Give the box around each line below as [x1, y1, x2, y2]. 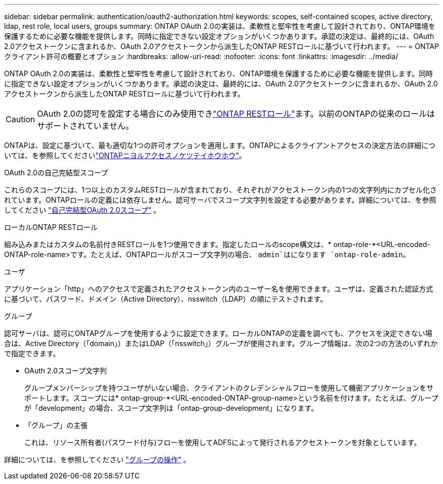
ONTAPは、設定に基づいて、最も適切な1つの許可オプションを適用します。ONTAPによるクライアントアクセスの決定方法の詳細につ [4, 141, 435, 150]
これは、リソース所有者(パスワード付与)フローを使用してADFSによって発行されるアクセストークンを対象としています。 [24, 438, 421, 447]
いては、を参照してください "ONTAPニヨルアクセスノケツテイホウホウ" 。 [4, 151, 246, 160]
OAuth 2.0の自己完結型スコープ [4, 168, 108, 177]
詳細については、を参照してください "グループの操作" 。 [4, 455, 191, 464]
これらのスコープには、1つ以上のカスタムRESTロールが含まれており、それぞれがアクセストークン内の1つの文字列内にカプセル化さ [4, 185, 437, 194]
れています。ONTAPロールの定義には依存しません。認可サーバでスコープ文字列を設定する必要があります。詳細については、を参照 [4, 196, 436, 204]
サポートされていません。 [37, 121, 134, 131]
